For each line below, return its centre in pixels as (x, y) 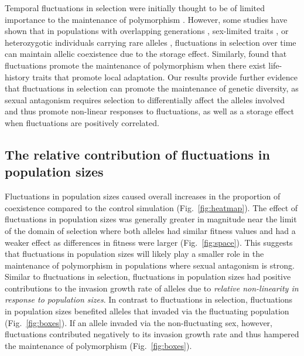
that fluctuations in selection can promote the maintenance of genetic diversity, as (152, 88)
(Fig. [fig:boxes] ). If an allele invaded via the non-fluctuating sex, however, (139, 322)
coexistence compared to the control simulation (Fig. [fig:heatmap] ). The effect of (151, 207)
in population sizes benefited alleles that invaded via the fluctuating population (147, 311)
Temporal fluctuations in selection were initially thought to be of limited (135, 8)
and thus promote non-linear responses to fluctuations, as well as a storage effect (149, 111)
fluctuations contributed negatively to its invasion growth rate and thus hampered (152, 334)
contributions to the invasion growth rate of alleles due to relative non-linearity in (152, 288)
